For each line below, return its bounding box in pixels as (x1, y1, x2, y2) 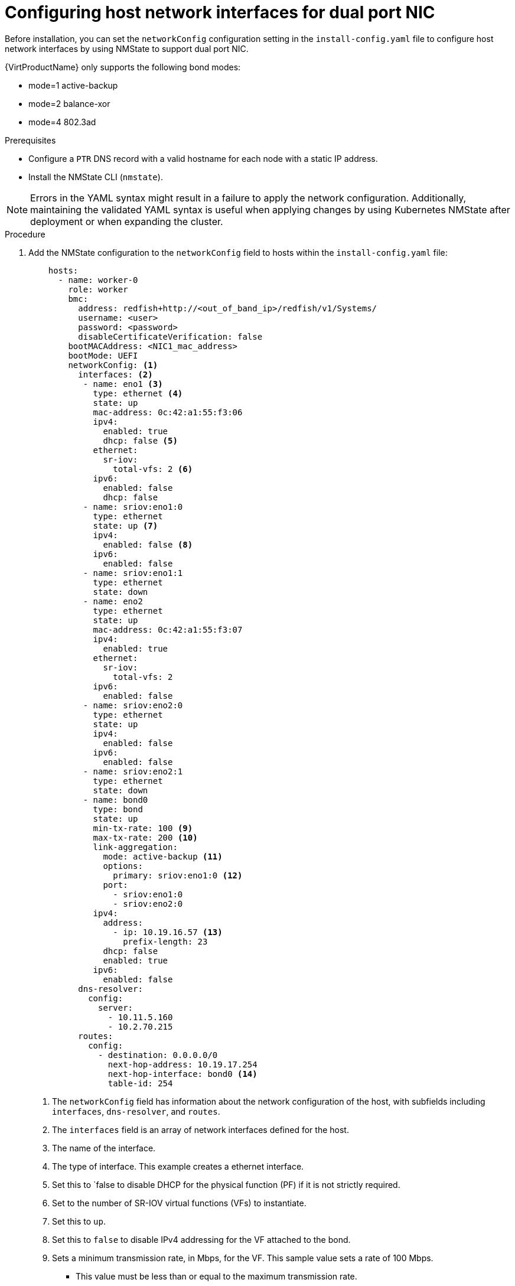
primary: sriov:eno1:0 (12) (113, 870, 243, 880)
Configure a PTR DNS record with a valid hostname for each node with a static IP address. (28, 153, 378, 164)
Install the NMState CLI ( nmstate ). (28, 171, 163, 182)
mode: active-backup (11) (103, 851, 223, 861)
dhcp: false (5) (103, 435, 178, 445)
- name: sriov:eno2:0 (83, 700, 183, 710)
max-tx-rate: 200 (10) (93, 832, 198, 842)
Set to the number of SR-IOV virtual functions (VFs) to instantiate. (52, 1197, 307, 1208)
